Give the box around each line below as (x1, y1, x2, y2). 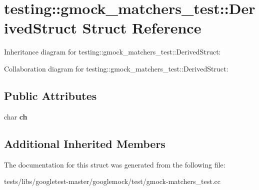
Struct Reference (82, 17, 201, 38)
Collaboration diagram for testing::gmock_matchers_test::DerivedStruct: (4, 63, 228, 73)
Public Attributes (4, 87, 97, 103)
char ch (4, 111, 27, 121)
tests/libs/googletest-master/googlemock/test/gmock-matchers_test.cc (4, 176, 221, 186)
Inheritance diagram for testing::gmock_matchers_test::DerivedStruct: (4, 46, 221, 57)
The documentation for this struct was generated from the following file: (4, 159, 225, 169)
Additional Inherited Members (4, 135, 165, 151)
